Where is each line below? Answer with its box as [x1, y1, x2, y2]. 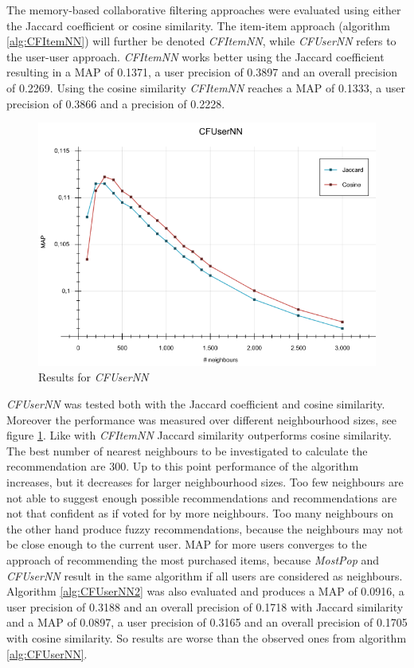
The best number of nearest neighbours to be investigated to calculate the [6, 442, 368, 459]
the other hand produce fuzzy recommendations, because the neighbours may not [6, 520, 404, 537]
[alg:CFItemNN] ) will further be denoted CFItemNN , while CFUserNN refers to [6, 33, 396, 49]
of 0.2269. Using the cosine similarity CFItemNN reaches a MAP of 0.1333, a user [6, 79, 406, 96]
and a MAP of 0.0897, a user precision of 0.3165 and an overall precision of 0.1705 [6, 614, 408, 631]
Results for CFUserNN [38, 369, 149, 385]
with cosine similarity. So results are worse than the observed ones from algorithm [6, 629, 407, 646]
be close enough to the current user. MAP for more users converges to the [6, 536, 367, 553]
